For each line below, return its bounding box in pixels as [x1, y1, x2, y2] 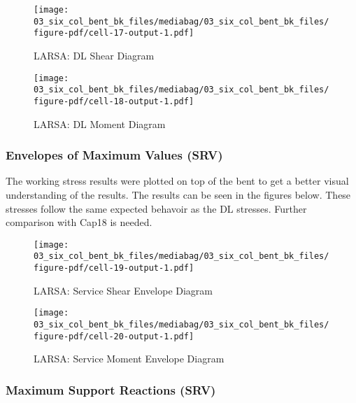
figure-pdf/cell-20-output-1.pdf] [34, 331, 194, 341]
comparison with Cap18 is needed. [6, 215, 152, 229]
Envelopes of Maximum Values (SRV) [6, 146, 223, 164]
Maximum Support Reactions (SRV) [6, 381, 216, 398]
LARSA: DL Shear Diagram [34, 48, 155, 62]
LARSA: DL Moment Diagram [34, 116, 166, 131]
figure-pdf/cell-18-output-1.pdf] [34, 96, 194, 106]
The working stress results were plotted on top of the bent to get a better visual [6, 174, 349, 188]
